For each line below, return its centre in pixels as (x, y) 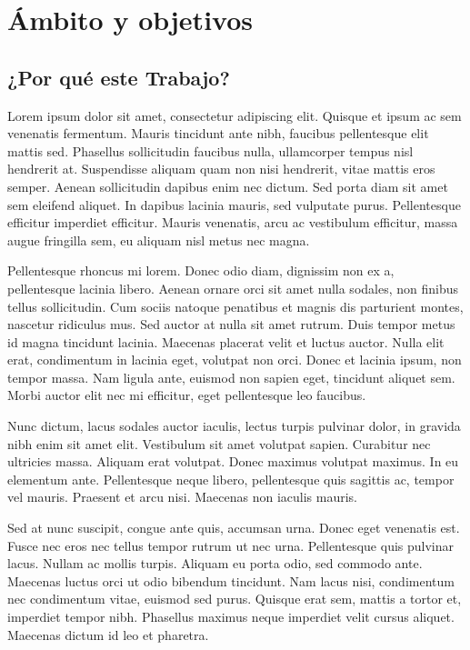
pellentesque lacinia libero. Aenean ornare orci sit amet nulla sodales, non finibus (233, 288)
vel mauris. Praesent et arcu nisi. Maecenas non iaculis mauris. (183, 497)
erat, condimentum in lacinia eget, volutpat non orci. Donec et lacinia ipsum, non (235, 360)
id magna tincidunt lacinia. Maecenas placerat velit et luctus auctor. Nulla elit (226, 341)
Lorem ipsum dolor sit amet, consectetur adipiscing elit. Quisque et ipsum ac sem (235, 115)
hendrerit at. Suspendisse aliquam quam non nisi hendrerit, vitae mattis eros (221, 169)
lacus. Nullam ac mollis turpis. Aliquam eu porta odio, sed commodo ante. (215, 563)
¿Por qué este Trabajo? (119, 77)
